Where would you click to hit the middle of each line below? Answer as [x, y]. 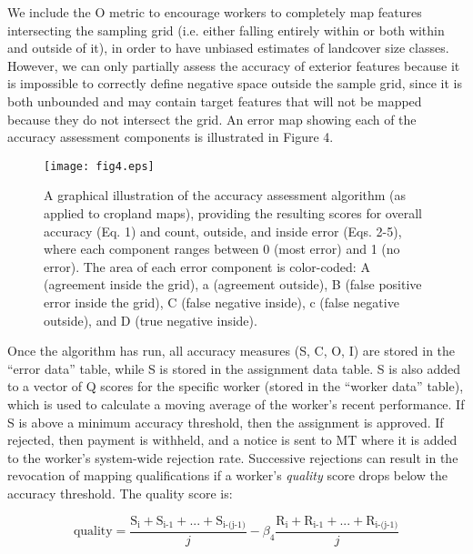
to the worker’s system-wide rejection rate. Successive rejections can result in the [233, 457]
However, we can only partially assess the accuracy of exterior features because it [234, 65]
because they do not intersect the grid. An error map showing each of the [212, 119]
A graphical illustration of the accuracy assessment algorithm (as [225, 195]
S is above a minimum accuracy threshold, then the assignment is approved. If [226, 422]
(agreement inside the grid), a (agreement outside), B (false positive [233, 284]
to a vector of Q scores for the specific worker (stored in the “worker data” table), [236, 386]
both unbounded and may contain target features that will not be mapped [215, 101]
